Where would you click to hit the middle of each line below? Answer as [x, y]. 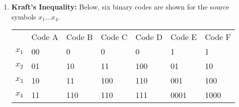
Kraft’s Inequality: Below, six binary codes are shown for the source [120, 6]
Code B [79, 37]
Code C [114, 37]
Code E [184, 37]
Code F [218, 37]
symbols [24, 16]
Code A [45, 37]
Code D [149, 37]
